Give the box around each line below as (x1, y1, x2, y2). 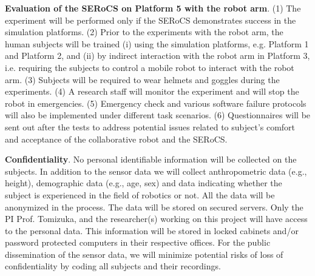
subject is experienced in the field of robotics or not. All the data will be (5, 188, 275, 201)
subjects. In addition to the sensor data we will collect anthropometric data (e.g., (5, 164, 307, 177)
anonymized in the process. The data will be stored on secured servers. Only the (5, 200, 303, 213)
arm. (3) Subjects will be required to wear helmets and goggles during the (5, 73, 280, 86)
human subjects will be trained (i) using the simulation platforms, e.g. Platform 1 (5, 37, 309, 50)
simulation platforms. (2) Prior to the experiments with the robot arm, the (5, 25, 283, 38)
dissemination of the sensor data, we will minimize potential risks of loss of (5, 247, 283, 260)
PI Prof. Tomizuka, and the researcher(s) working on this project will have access (5, 212, 308, 225)
